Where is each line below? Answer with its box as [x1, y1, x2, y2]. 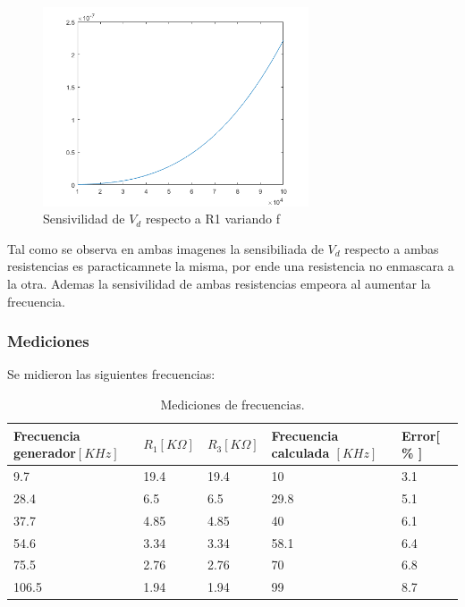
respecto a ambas [344, 239, 439, 257]
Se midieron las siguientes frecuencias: [7, 365, 216, 384]
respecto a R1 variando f [145, 209, 280, 228]
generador [13, 443, 76, 462]
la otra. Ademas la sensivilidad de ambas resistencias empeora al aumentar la [7, 274, 431, 292]
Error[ [401, 426, 440, 444]
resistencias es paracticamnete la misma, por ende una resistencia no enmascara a [7, 257, 454, 275]
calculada [271, 443, 330, 462]
